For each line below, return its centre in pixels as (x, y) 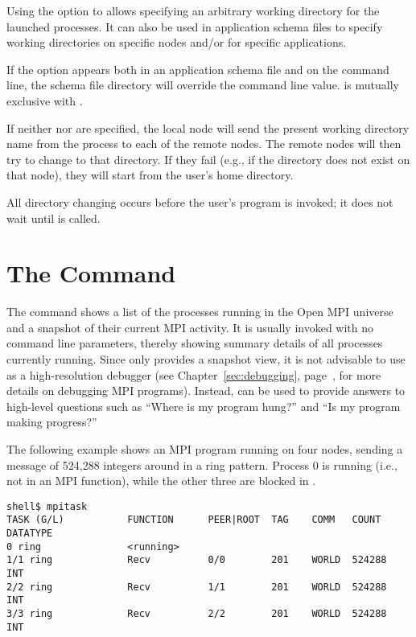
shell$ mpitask (47, 506)
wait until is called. (54, 218)
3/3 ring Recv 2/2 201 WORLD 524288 (197, 614)
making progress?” (52, 422)
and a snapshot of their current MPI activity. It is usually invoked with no (190, 327)
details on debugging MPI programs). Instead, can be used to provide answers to (206, 390)
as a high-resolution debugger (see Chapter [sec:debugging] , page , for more (194, 374)
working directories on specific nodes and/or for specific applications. (177, 42)
